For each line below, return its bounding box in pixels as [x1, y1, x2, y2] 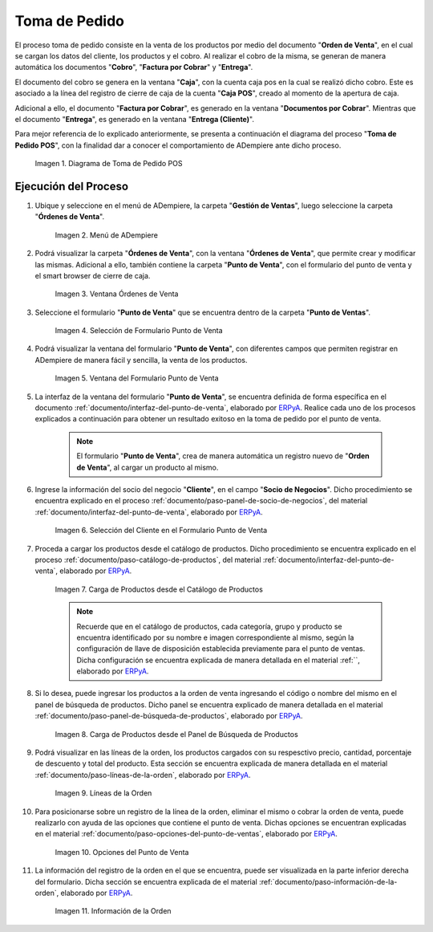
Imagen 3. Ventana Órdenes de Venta [55, 289, 179, 299]
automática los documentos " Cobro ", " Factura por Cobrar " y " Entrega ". [14, 63, 253, 72]
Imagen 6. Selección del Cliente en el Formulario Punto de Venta [55, 526, 268, 535]
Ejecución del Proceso [14, 179, 128, 193]
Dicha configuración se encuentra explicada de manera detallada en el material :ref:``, [76, 655, 360, 665]
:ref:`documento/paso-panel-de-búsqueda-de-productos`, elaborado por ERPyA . [34, 711, 304, 721]
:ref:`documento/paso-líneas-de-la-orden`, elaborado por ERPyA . [34, 770, 252, 779]
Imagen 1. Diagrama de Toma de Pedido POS [34, 159, 183, 169]
